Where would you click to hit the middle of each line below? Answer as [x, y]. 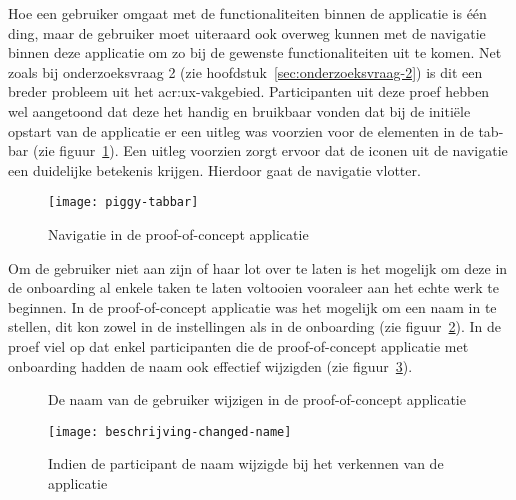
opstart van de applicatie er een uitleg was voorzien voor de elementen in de [241, 130]
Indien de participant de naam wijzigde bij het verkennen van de [246, 463]
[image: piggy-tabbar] [123, 202]
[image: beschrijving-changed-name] [170, 431]
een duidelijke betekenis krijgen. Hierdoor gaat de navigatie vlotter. [214, 169]
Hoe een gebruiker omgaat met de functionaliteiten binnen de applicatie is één [247, 13]
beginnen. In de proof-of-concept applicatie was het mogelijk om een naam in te [252, 306]
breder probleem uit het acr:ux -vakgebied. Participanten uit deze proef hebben [249, 91]
